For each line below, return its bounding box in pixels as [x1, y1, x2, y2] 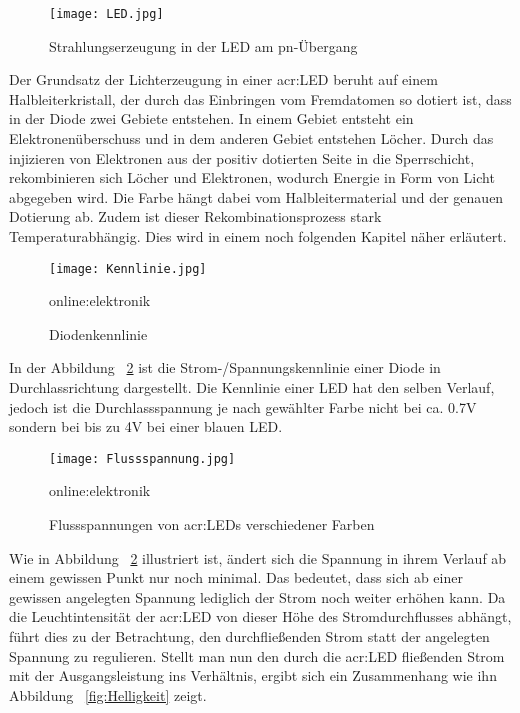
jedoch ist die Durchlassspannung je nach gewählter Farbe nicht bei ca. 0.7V [9, 396, 477, 417]
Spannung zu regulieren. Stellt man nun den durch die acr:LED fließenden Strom [9, 645, 505, 666]
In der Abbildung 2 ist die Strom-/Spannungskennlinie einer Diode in [9, 357, 441, 378]
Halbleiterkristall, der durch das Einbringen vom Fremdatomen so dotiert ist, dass [9, 88, 512, 109]
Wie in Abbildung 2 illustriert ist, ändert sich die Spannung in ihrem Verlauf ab [9, 547, 507, 568]
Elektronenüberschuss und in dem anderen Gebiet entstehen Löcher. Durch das [9, 128, 494, 149]
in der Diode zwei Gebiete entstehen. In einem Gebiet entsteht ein [9, 108, 414, 129]
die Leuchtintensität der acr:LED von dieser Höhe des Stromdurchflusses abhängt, [9, 606, 512, 627]
